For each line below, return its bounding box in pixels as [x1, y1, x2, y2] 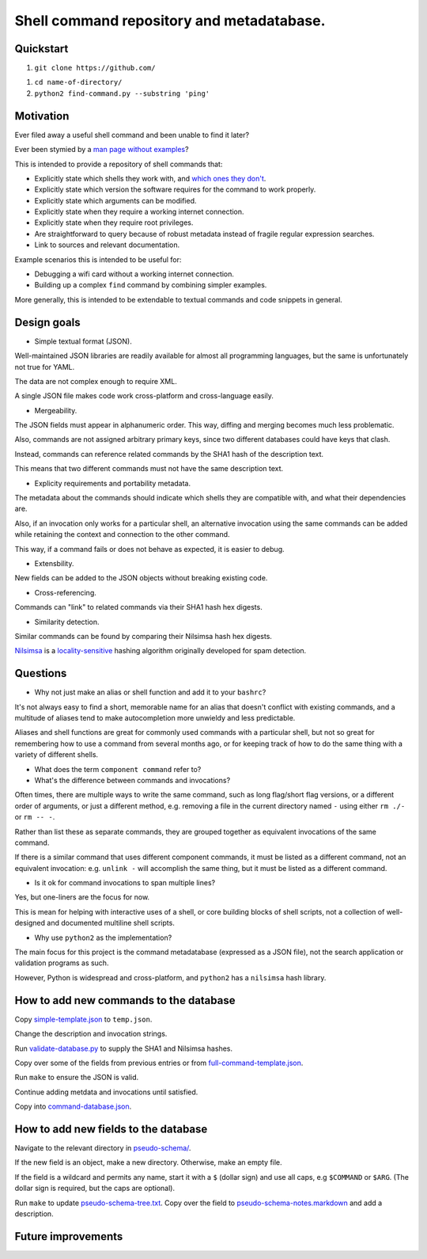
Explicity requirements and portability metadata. [34, 478, 191, 488]
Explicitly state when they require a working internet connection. [34, 207, 244, 217]
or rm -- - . [14, 812, 55, 822]
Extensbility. [34, 558, 74, 568]
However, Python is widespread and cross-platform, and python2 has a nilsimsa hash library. [14, 972, 327, 982]
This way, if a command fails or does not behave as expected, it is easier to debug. [14, 544, 285, 553]
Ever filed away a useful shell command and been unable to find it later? [14, 130, 249, 139]
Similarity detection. [34, 617, 100, 626]
